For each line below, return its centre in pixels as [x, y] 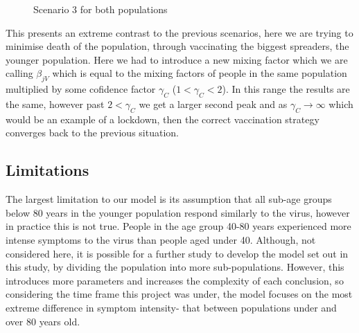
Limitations [47, 170]
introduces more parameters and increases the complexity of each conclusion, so [175, 280]
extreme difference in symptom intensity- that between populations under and [171, 307]
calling [19, 73]
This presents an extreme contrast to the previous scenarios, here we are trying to [179, 32]
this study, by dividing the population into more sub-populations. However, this [175, 267]
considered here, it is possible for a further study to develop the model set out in [177, 253]
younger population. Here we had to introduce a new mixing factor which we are [177, 59]
